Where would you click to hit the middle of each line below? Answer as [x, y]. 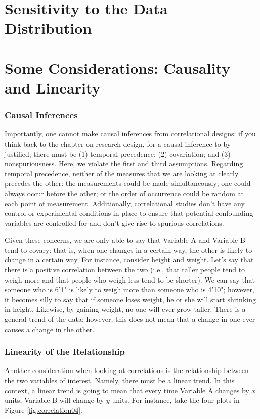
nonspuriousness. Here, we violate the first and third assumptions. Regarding [124, 164]
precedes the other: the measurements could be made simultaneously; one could [128, 183]
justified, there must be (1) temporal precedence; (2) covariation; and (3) [118, 153]
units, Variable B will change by [54, 400]
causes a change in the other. [50, 329]
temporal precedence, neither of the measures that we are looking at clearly [122, 173]
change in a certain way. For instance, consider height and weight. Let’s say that [129, 260]
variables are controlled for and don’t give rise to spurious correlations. [114, 223]
